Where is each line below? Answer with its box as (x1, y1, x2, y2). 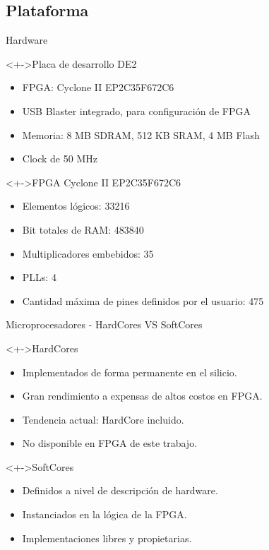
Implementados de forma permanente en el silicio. (22, 364, 237, 379)
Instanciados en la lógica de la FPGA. (22, 507, 187, 522)
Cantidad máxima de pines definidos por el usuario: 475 (22, 293, 264, 308)
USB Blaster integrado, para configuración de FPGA (22, 103, 251, 118)
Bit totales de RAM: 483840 (22, 222, 144, 237)
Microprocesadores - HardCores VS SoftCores (6, 317, 203, 332)
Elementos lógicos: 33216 (22, 198, 130, 213)
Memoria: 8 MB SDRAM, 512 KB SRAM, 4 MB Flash (22, 127, 260, 142)
